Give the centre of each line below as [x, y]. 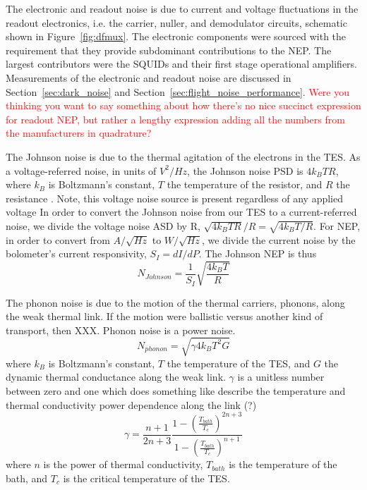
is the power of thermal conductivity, [123, 464]
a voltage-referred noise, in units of [81, 170]
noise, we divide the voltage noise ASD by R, [103, 225]
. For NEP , [337, 225]
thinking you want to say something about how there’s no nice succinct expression [183, 105]
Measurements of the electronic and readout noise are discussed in [149, 77]
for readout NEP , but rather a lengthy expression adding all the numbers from [175, 119]
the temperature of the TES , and [239, 363]
